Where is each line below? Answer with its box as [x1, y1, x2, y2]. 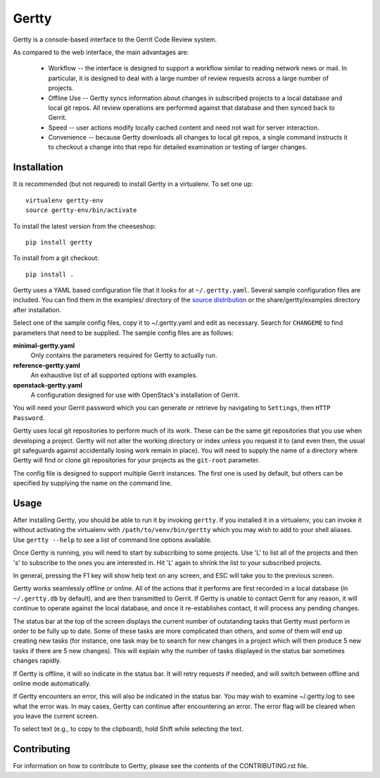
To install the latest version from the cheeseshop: [13, 222, 156, 230]
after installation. [13, 305, 62, 314]
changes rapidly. [13, 656, 61, 665]
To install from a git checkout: [13, 254, 99, 262]
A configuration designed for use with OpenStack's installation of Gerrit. [30, 391, 240, 399]
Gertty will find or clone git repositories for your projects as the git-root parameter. [13, 456, 260, 464]
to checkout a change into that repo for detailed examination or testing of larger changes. [48, 143, 308, 152]
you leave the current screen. [13, 712, 99, 720]
